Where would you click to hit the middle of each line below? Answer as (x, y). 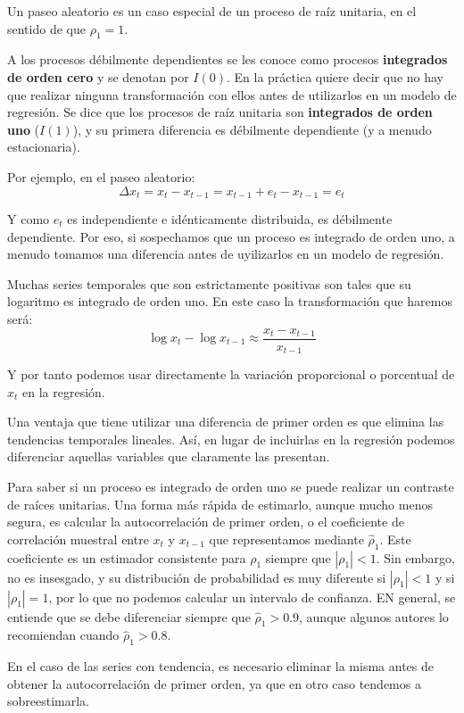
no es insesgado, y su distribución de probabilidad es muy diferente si (197, 577)
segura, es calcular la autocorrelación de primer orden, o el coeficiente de (206, 522)
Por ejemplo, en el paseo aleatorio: (101, 176)
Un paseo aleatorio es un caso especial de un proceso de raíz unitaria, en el (212, 11)
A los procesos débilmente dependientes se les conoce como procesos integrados (228, 59)
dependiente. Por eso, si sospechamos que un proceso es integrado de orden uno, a (231, 236)
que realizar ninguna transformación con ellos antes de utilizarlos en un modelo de (232, 94)
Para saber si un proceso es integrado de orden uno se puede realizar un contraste (231, 487)
